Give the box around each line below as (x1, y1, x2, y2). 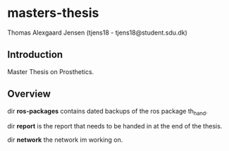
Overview (7, 88, 51, 100)
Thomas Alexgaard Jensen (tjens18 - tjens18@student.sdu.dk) (7, 28, 188, 37)
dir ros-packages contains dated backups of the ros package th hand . (7, 107, 208, 117)
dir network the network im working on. (7, 135, 123, 144)
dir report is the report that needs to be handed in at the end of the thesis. (7, 122, 223, 131)
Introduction (7, 49, 63, 61)
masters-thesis (7, 5, 99, 21)
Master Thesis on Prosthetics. (7, 67, 94, 75)
